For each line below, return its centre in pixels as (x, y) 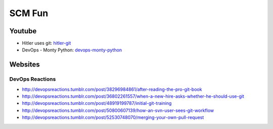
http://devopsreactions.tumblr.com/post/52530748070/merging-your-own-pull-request (113, 117)
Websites (25, 65)
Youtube (23, 31)
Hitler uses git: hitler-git (47, 43)
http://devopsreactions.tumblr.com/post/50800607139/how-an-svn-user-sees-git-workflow (118, 110)
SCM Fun (29, 13)
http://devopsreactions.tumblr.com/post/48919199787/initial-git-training (97, 103)
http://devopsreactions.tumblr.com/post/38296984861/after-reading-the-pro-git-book (112, 89)
